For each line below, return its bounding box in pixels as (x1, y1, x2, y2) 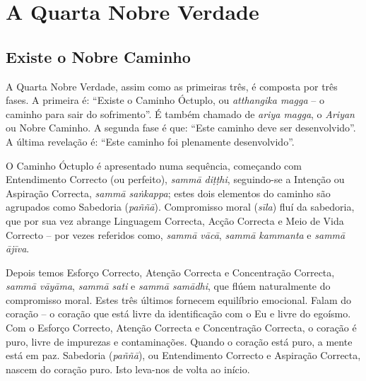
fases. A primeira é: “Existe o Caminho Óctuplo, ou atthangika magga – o (6, 93, 324, 107)
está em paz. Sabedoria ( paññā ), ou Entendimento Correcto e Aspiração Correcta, (6, 348, 361, 363)
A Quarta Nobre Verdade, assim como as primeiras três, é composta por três (6, 78, 338, 93)
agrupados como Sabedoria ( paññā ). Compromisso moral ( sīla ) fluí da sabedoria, (6, 199, 355, 214)
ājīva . (6, 241, 30, 256)
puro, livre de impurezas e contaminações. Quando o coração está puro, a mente (6, 334, 353, 348)
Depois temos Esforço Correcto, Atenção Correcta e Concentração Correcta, (6, 264, 335, 279)
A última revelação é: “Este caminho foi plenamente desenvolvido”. (6, 134, 295, 148)
